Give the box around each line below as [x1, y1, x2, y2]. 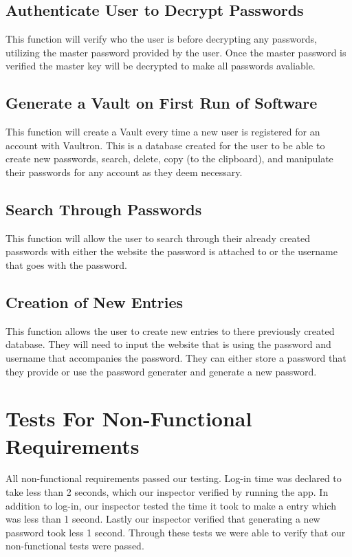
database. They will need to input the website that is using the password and [5, 337, 331, 351]
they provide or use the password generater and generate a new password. [5, 364, 317, 378]
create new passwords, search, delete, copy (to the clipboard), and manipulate [5, 151, 333, 166]
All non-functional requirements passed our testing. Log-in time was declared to [5, 471, 342, 485]
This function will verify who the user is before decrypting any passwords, [5, 32, 317, 46]
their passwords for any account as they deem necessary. [5, 164, 243, 179]
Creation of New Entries [5, 291, 184, 312]
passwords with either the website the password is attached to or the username [5, 244, 338, 259]
